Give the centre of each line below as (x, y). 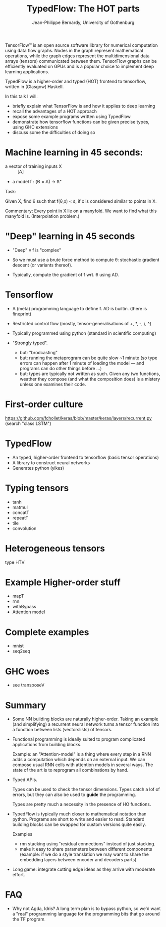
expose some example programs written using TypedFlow (71, 116)
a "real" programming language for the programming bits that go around (86, 914)
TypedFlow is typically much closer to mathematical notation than (79, 814)
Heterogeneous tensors (55, 548)
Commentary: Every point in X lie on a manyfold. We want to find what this (81, 211)
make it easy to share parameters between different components (86, 849)
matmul (20, 507)
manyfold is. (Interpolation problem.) (42, 216)
